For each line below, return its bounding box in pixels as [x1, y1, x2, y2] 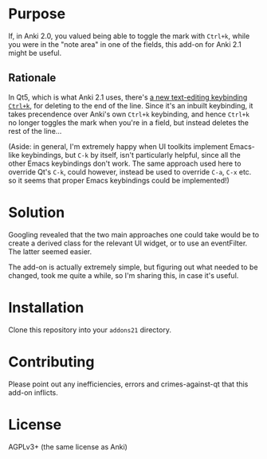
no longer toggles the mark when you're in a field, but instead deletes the [8, 117, 249, 127]
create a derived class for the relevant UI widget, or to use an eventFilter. [8, 238, 248, 248]
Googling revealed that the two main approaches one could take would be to [8, 229, 260, 239]
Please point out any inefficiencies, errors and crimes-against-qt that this [8, 379, 249, 389]
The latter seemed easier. [8, 246, 92, 256]
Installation [8, 298, 84, 316]
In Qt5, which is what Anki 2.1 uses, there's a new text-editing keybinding [8, 92, 248, 102]
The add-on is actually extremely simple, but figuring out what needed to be [8, 262, 258, 272]
